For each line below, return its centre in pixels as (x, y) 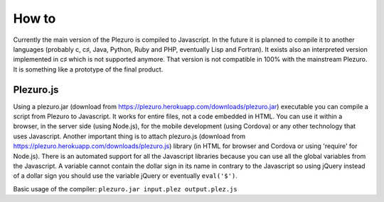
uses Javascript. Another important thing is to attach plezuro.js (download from (129, 136)
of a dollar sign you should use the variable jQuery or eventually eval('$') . (125, 176)
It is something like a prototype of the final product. (88, 69)
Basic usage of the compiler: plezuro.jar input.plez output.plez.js (125, 189)
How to (34, 18)
